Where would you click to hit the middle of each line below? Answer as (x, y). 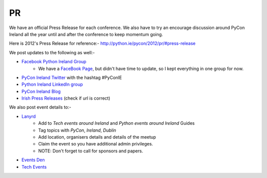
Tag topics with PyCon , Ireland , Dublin (77, 130)
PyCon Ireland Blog (41, 91)
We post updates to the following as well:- (52, 52)
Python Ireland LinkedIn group (52, 84)
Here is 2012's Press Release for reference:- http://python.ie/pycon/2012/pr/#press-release (102, 43)
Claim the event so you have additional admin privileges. (96, 144)
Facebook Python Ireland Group (54, 62)
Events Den (33, 160)
